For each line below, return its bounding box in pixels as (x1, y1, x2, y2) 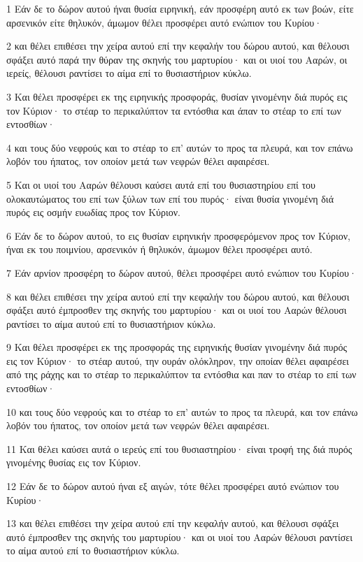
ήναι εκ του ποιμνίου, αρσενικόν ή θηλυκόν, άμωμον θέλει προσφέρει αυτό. (6, 242, 313, 257)
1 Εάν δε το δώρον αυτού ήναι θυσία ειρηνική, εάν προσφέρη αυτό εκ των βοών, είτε (6, 1, 354, 15)
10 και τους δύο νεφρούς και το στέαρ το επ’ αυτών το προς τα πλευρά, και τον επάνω (6, 404, 358, 419)
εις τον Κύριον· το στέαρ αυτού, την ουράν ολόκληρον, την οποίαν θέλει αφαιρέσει (6, 353, 349, 368)
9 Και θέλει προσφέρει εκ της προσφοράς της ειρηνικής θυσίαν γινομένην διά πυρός (6, 340, 348, 354)
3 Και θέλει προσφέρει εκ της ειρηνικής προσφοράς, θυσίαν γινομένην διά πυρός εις (6, 89, 348, 103)
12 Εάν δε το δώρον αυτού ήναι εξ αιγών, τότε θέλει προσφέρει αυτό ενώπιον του (6, 479, 339, 493)
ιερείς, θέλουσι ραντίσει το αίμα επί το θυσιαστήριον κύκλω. (6, 66, 252, 80)
